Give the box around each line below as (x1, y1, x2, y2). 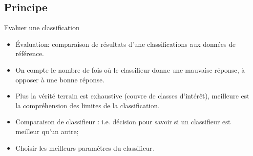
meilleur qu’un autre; (15, 126, 79, 136)
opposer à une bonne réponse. (15, 74, 105, 84)
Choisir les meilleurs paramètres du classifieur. (15, 142, 154, 153)
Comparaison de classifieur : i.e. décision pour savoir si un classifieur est (15, 117, 231, 127)
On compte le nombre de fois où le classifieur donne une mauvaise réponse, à (15, 64, 245, 75)
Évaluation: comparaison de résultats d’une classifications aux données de (15, 39, 236, 49)
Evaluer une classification (4, 22, 80, 33)
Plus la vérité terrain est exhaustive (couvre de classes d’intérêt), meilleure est (15, 91, 250, 101)
